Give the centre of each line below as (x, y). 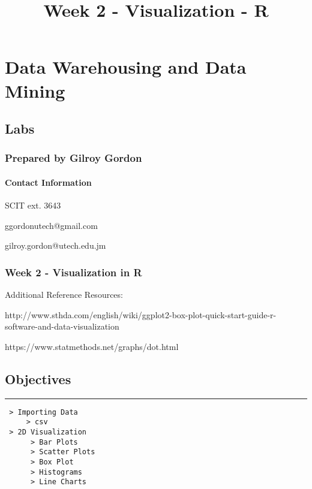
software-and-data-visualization (62, 326)
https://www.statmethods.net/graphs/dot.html (92, 346)
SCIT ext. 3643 (33, 205)
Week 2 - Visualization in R (73, 272)
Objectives (38, 378)
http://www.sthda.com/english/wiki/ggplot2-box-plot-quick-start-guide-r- (141, 314)
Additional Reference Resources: (64, 295)
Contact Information (48, 182)
